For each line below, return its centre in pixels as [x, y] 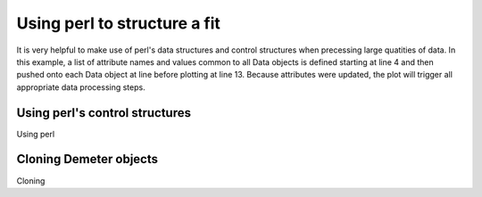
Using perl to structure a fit [118, 23]
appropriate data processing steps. [81, 87]
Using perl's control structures [104, 113]
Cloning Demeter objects [87, 159]
